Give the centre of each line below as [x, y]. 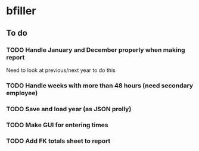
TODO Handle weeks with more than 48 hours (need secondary [100, 86]
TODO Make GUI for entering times [57, 125]
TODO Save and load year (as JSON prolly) [69, 109]
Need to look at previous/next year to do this [61, 70]
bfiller [21, 11]
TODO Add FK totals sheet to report [58, 141]
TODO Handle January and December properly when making [96, 50]
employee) [22, 93]
